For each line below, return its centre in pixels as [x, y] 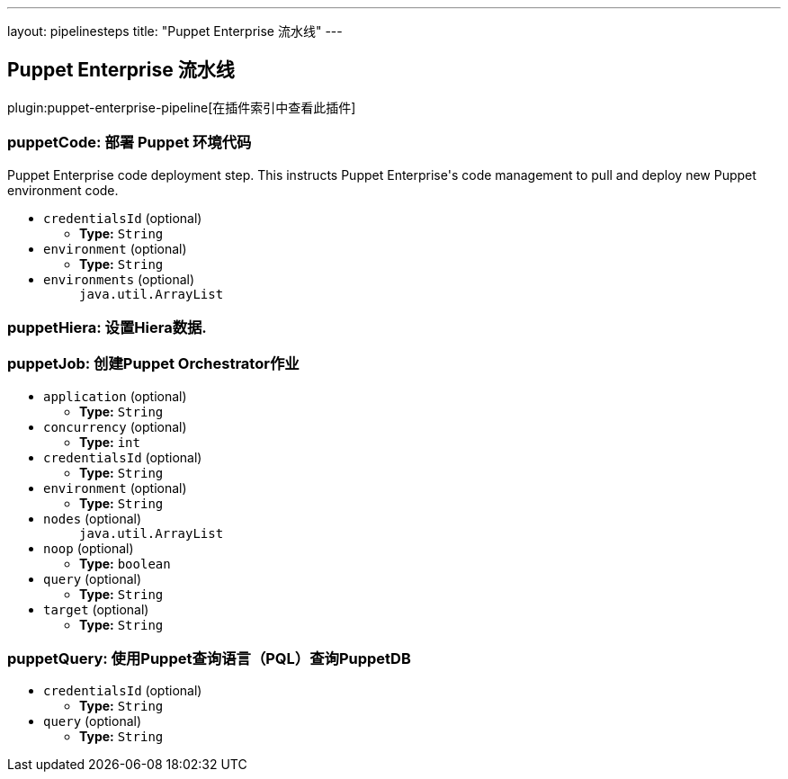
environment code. [63, 190]
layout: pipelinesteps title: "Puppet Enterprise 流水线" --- [175, 31]
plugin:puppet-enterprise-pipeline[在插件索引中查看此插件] [182, 107]
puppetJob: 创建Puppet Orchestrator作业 [153, 364]
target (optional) [96, 609]
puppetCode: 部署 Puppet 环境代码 [130, 143]
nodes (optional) [93, 518]
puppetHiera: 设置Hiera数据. [107, 327]
